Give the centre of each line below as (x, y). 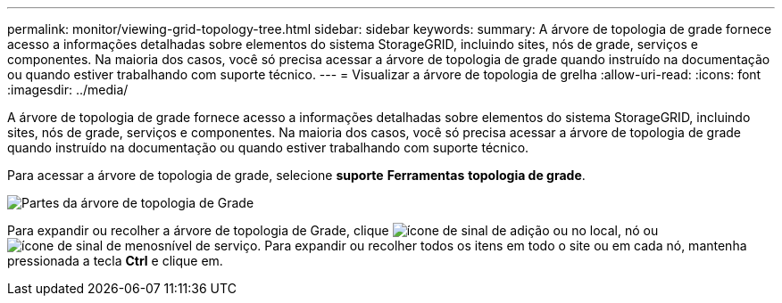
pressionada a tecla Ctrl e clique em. (115, 261)
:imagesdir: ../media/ (68, 90)
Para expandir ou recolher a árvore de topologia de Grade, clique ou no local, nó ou (333, 230)
